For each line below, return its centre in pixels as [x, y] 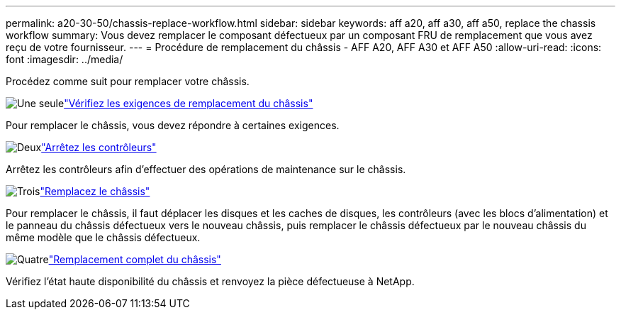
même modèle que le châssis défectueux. [103, 237]
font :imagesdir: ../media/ [65, 59]
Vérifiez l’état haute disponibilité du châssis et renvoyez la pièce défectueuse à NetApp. [210, 281]
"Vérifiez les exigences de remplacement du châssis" [189, 103]
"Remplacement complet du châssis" [135, 259]
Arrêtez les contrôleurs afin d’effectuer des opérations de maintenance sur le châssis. [206, 169]
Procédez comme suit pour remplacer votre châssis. [128, 81]
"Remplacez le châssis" [95, 191]
